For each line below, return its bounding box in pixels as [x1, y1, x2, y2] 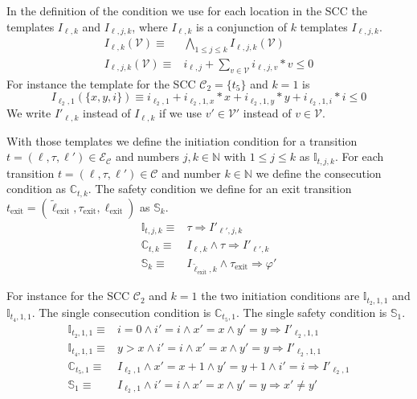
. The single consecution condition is [31, 303, 211, 320]
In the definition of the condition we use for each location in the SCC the [6, 2, 367, 19]
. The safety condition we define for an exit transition [88, 180, 352, 197]
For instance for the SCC [6, 287, 130, 304]
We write [6, 105, 51, 121]
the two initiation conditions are [201, 287, 360, 304]
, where [132, 18, 168, 35]
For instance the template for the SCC [6, 75, 196, 92]
